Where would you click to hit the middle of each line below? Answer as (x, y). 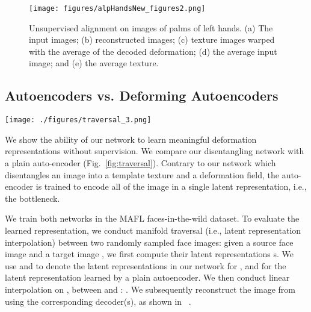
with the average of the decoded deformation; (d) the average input (153, 51)
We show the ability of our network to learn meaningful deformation (131, 139)
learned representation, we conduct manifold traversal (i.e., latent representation (153, 230)
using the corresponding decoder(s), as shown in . (98, 301)
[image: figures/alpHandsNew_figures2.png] (117, 8)
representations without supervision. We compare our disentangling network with (155, 151)
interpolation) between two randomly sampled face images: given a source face (149, 242)
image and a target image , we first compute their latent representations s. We (149, 254)
